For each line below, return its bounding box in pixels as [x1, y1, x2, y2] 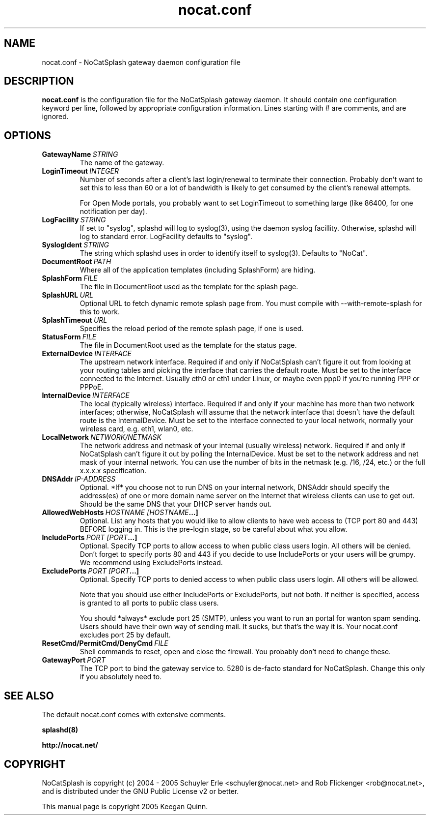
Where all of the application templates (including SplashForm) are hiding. [80, 266, 316, 274]
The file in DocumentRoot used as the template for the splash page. [80, 282, 298, 291]
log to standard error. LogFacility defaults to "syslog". [80, 232, 252, 241]
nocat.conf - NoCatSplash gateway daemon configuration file [42, 58, 241, 66]
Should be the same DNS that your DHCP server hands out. [80, 500, 272, 509]
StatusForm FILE [42, 333, 97, 341]
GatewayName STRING [42, 150, 118, 159]
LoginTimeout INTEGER [42, 167, 119, 176]
